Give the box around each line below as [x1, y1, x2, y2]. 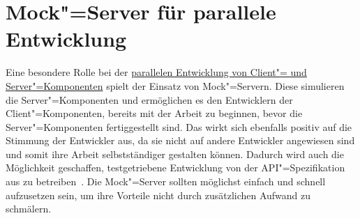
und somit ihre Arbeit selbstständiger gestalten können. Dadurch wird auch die [6, 146, 344, 161]
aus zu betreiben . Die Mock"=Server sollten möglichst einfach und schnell [6, 174, 326, 189]
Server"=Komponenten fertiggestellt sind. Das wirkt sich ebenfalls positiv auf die [6, 119, 352, 134]
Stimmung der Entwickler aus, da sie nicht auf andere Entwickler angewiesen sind [6, 133, 355, 148]
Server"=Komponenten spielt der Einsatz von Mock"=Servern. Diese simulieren [6, 78, 345, 93]
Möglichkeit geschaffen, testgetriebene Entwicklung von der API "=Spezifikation [6, 160, 345, 175]
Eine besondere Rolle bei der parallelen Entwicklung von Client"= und [6, 65, 307, 79]
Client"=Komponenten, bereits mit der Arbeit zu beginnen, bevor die [6, 106, 303, 120]
